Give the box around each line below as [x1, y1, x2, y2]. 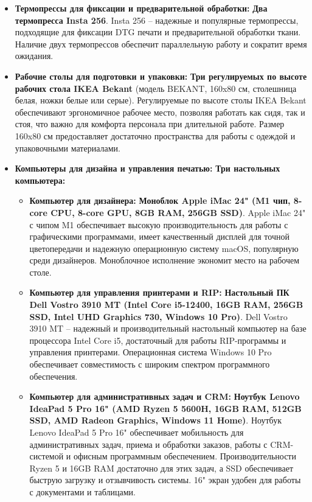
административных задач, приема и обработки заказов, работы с [29, 438, 268, 450]
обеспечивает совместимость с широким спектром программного [29, 358, 270, 371]
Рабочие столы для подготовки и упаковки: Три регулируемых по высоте [15, 69, 307, 82]
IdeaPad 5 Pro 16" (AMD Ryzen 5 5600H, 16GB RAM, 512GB [29, 402, 302, 414]
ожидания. [15, 49, 54, 62]
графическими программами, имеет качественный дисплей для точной [29, 230, 289, 243]
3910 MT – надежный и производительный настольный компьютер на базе [29, 322, 307, 335]
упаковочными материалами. [15, 141, 120, 154]
